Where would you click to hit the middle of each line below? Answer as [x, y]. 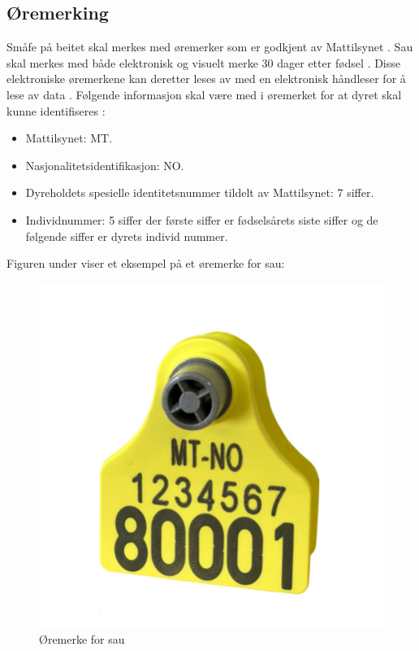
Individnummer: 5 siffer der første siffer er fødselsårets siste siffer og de [202, 219]
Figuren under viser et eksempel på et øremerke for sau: [146, 263]
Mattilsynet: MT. [69, 138]
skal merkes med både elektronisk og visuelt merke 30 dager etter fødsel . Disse [204, 62]
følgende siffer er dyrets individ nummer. [127, 236]
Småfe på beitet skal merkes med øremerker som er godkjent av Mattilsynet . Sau [210, 47]
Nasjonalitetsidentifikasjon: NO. [105, 165]
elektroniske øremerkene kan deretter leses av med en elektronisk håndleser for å [206, 79]
